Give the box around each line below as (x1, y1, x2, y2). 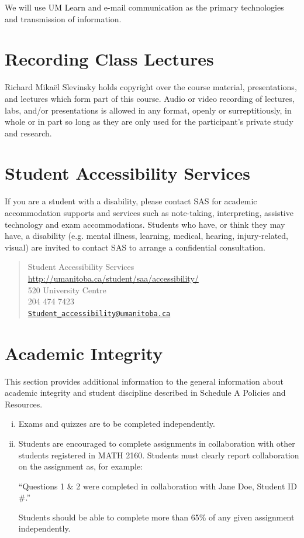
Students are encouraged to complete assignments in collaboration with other (18, 437, 295, 449)
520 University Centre (27, 283, 106, 296)
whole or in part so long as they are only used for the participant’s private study (5, 115, 293, 128)
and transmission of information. (5, 12, 122, 25)
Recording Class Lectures (5, 47, 214, 71)
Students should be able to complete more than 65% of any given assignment (18, 510, 295, 523)
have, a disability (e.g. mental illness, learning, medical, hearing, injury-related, (5, 229, 288, 242)
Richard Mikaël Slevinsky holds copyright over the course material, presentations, (5, 81, 297, 93)
